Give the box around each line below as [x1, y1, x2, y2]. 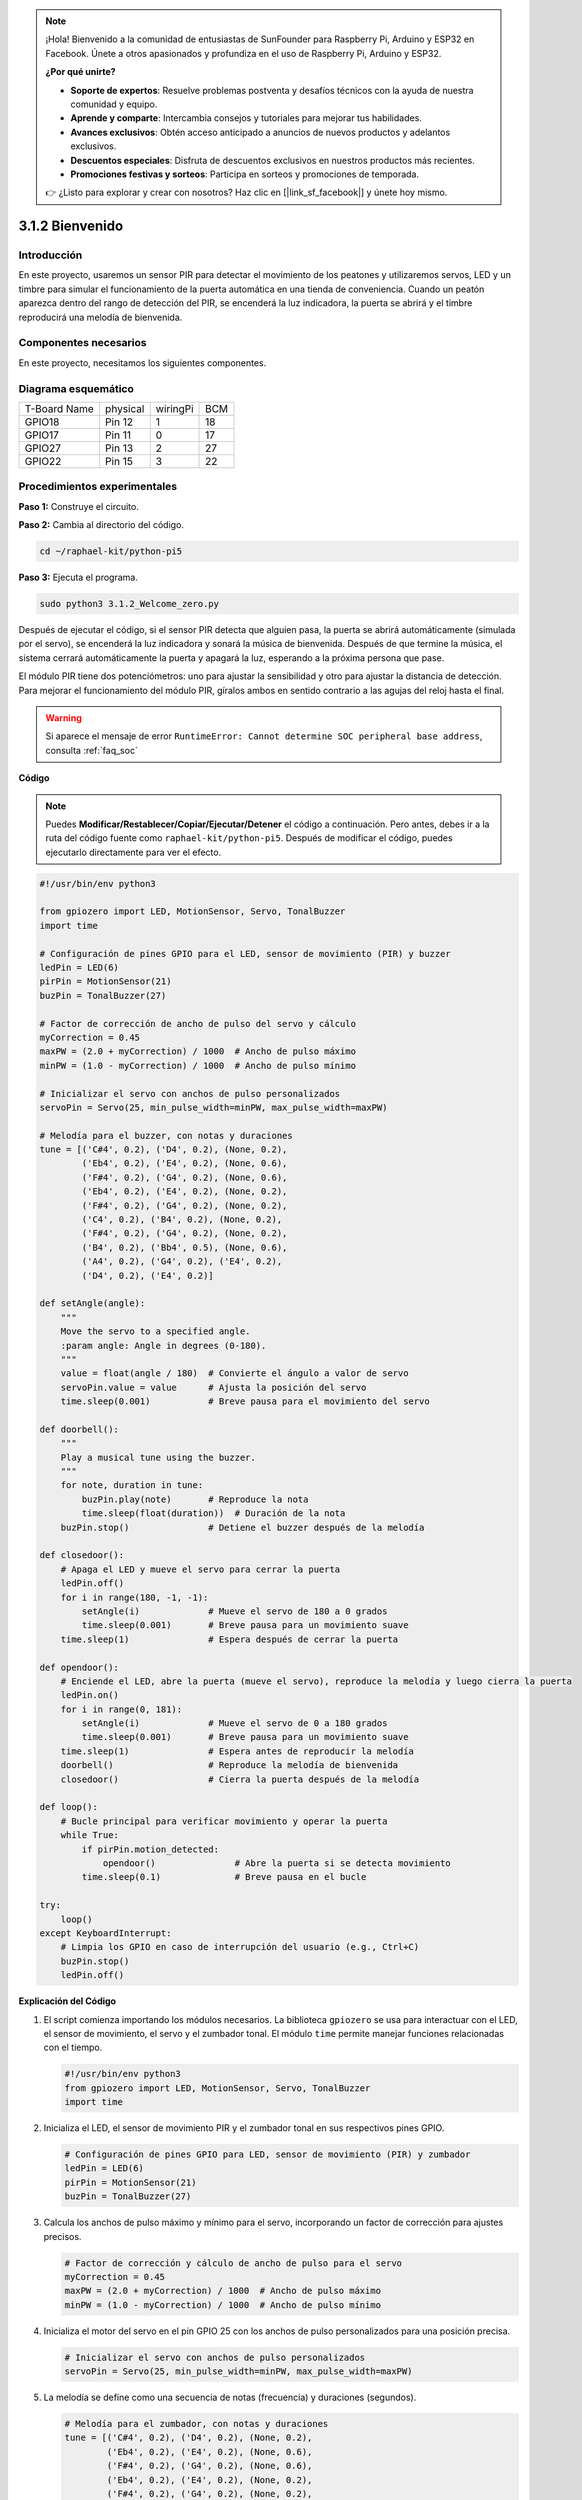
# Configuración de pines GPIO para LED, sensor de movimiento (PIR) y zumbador [64, 2149, 471, 2160]
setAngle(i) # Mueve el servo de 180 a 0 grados [81, 1605, 388, 1617]
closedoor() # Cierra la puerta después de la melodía [60, 1773, 420, 1785]
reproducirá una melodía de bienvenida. [18, 311, 183, 323]
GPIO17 [24, 428, 59, 442]
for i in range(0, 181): [60, 1703, 183, 1715]
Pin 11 [105, 428, 132, 442]
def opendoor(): [39, 1661, 120, 1673]
